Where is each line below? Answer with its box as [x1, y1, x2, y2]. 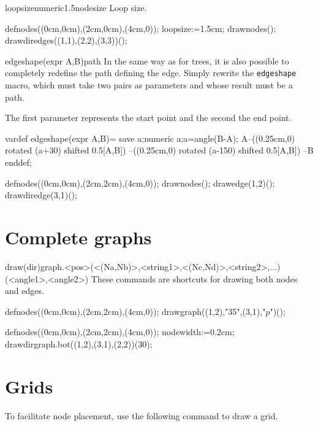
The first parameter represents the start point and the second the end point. [5, 111, 292, 124]
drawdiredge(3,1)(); [5, 188, 77, 201]
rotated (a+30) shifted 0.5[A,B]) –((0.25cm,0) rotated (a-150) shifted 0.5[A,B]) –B [5, 144, 314, 157]
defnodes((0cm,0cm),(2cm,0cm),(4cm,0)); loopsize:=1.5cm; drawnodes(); [5, 21, 276, 34]
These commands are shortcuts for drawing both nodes [91, 272, 298, 285]
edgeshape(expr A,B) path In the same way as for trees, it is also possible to [5, 54, 289, 67]
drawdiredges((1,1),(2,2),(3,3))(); [5, 34, 127, 47]
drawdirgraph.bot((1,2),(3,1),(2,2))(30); [5, 337, 153, 350]
